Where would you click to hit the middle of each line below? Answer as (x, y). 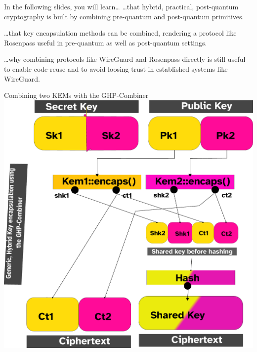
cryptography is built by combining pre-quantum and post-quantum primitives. (124, 16)
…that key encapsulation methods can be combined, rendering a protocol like (120, 33)
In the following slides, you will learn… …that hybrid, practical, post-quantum (121, 6)
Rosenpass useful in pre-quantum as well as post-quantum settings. (106, 42)
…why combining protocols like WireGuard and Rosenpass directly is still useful (125, 59)
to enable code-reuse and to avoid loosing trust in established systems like (116, 68)
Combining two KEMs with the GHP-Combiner (76, 95)
